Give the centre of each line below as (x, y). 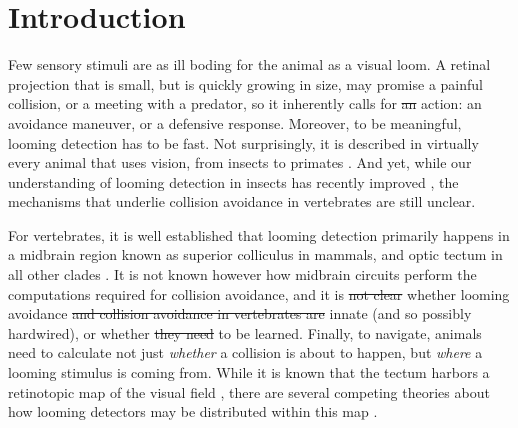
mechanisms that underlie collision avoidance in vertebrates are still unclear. (242, 201)
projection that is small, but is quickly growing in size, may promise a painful (245, 83)
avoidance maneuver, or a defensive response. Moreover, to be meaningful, (235, 122)
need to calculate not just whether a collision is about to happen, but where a (245, 352)
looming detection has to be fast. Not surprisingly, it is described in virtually (243, 142)
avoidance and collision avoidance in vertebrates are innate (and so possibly (240, 313)
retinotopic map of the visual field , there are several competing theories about (249, 391)
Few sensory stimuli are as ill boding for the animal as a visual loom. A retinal (249, 64)
